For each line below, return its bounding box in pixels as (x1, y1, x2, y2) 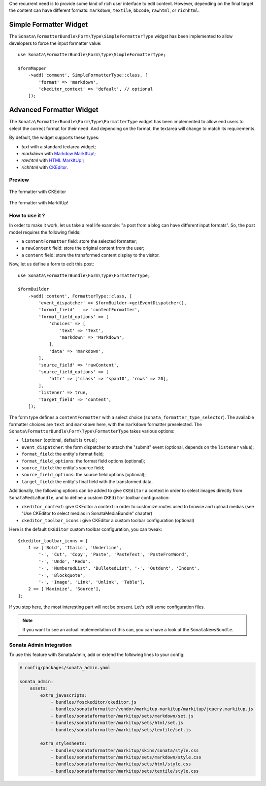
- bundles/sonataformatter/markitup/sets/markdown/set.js (50, 713, 194, 719)
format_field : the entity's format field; (21, 451, 104, 457)
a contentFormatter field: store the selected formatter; (21, 238, 137, 244)
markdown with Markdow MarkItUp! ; (21, 150, 96, 156)
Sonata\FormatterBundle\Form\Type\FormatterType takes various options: (9, 428, 175, 434)
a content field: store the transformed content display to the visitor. (21, 252, 160, 258)
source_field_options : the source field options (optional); (21, 472, 146, 478)
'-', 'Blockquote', (38, 572, 86, 578)
